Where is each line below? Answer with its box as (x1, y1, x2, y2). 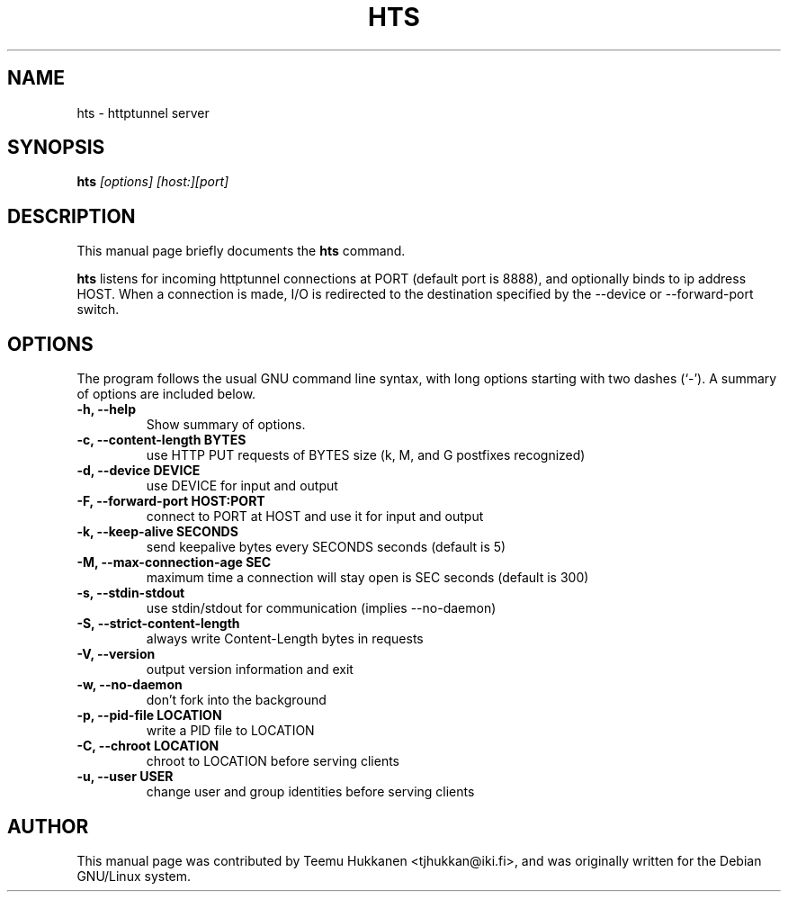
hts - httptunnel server (76, 104, 210, 121)
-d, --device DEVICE (76, 463, 201, 479)
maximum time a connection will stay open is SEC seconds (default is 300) (146, 570, 589, 586)
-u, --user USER (76, 769, 174, 785)
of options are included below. (76, 386, 256, 402)
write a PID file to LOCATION (146, 723, 315, 739)
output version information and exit (146, 661, 354, 678)
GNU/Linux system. (76, 868, 192, 884)
